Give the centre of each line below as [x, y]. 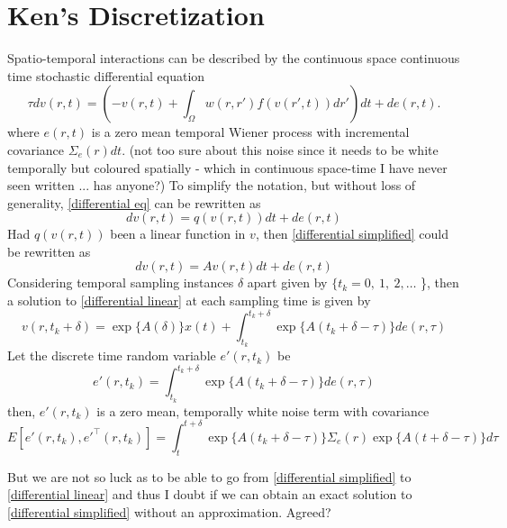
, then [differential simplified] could [352, 234]
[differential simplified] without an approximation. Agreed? [169, 511]
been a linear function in [178, 234]
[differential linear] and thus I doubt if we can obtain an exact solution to [210, 494]
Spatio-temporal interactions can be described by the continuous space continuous [234, 58]
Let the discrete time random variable [112, 355]
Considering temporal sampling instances [121, 282]
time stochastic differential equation [106, 75]
